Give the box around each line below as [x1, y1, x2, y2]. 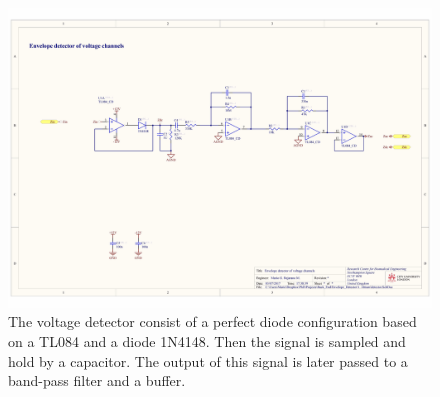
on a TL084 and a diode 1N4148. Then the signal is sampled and [8, 330, 406, 351]
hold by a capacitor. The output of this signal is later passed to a [8, 350, 408, 371]
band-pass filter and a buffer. [8, 370, 186, 391]
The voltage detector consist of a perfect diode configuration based [8, 311, 417, 332]
